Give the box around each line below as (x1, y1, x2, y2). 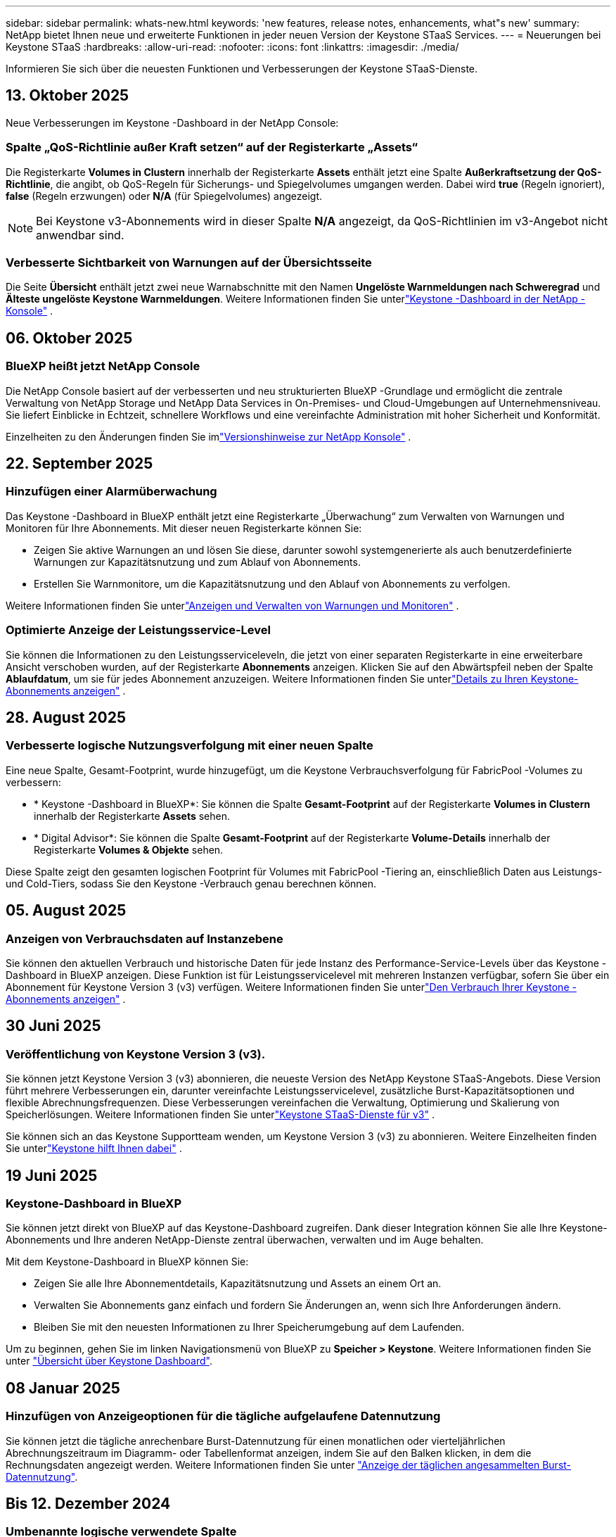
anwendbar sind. (36, 227, 124, 242)
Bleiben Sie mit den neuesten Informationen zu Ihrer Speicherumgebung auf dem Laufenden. (34, 1321, 465, 1334)
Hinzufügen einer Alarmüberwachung (6, 484, 217, 499)
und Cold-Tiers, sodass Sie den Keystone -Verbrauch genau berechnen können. (6, 877, 377, 890)
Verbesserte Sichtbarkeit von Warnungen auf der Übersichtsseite (6, 255, 372, 270)
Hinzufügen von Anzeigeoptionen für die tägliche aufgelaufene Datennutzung (6, 1409, 441, 1424)
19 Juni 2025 (6, 1166, 98, 1184)
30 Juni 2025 (6, 1017, 101, 1035)
